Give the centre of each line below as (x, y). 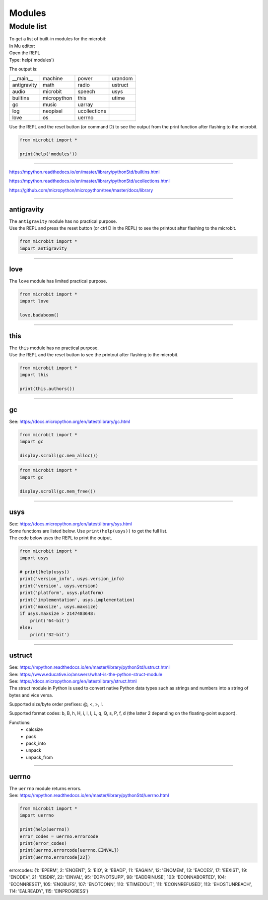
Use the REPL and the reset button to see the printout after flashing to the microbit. (94, 355)
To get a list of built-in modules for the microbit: (58, 39)
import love (34, 301)
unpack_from (39, 757)
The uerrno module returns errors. (45, 788)
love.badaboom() (39, 315)
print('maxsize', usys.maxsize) (59, 607)
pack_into (36, 743)
